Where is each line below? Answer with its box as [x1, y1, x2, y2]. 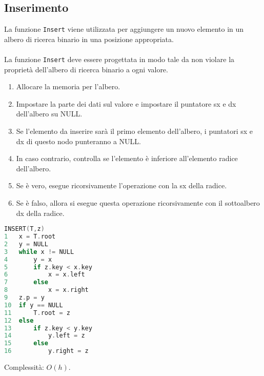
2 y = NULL [4, 240, 48, 248]
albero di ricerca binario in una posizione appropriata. [4, 33, 174, 44]
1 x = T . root [4, 233, 56, 241]
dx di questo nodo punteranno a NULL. [16, 135, 141, 146]
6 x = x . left [4, 271, 85, 279]
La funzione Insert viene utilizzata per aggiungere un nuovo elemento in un [4, 24, 244, 34]
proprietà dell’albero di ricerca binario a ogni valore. [4, 64, 168, 74]
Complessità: [4, 362, 44, 372]
